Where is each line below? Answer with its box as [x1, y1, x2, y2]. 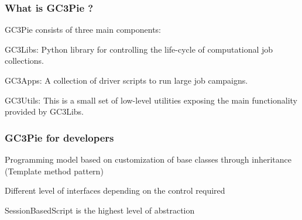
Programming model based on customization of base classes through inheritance [5, 153, 292, 165]
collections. [5, 54, 44, 67]
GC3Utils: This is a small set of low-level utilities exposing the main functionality [5, 94, 297, 106]
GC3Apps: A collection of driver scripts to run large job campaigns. [5, 74, 248, 86]
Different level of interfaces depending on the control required [5, 184, 225, 197]
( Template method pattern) [5, 164, 104, 177]
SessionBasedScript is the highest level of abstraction [5, 204, 195, 216]
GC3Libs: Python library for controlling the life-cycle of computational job [5, 43, 273, 55]
